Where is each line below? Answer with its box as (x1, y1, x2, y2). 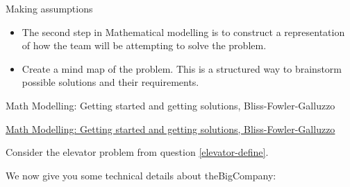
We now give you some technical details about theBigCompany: (6, 168, 276, 182)
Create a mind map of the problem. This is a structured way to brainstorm (22, 61, 342, 75)
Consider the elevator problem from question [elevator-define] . (6, 145, 269, 159)
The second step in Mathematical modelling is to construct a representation (22, 24, 345, 39)
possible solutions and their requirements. (22, 75, 199, 89)
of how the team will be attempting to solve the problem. (22, 38, 267, 53)
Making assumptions (6, 1, 93, 15)
